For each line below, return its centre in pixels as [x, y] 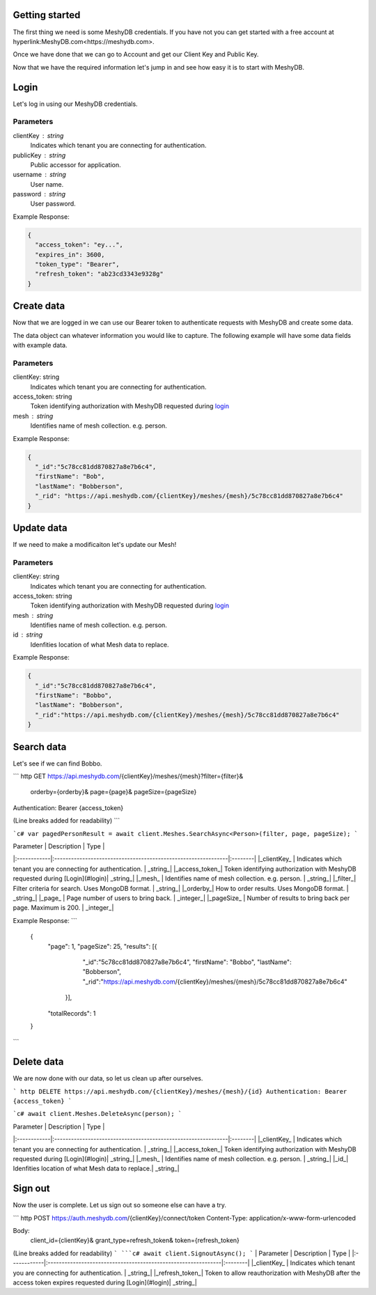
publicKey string [39, 155]
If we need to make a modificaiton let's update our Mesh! [95, 544]
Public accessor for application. [76, 164]
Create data [39, 306]
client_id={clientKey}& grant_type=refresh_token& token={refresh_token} [135, 1241]
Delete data [38, 1062]
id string [28, 635]
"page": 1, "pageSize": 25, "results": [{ [102, 946]
